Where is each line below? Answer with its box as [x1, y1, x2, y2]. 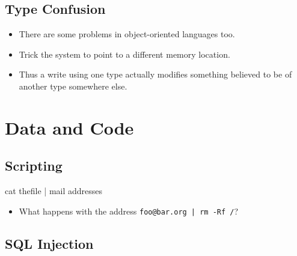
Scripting [5, 156, 63, 175]
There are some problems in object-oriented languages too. [19, 28, 235, 40]
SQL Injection [5, 234, 94, 252]
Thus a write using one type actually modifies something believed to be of [19, 68, 292, 81]
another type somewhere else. [19, 79, 127, 92]
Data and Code [5, 115, 134, 139]
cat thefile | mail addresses [5, 184, 103, 197]
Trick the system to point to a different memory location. [19, 47, 230, 60]
